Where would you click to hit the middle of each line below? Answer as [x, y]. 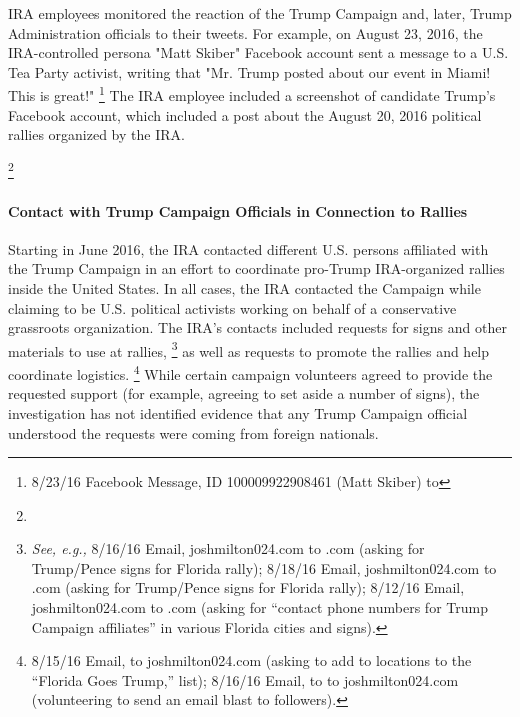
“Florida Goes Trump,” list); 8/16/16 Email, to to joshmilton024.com [245, 679]
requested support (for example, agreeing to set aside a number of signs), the [244, 393]
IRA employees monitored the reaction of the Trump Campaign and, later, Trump [260, 13]
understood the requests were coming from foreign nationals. [193, 432]
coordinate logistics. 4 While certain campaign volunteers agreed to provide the [250, 372]
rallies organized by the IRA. [96, 134]
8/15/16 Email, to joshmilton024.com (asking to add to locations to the [251, 660]
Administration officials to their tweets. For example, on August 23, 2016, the [245, 32]
